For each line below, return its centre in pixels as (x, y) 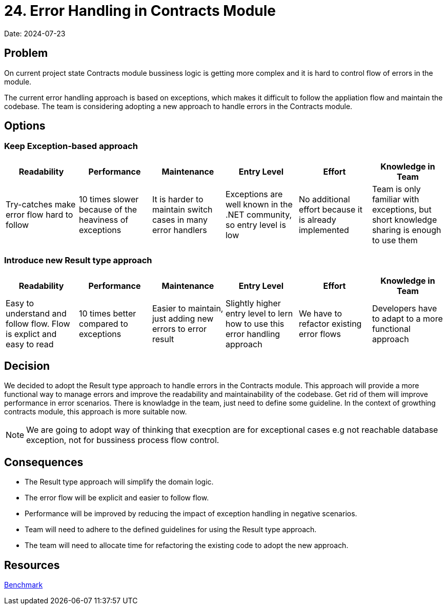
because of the (108, 209)
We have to (320, 313)
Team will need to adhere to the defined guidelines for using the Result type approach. (171, 530)
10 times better (107, 313)
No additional (324, 199)
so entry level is (256, 225)
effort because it (330, 209)
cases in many (180, 219)
